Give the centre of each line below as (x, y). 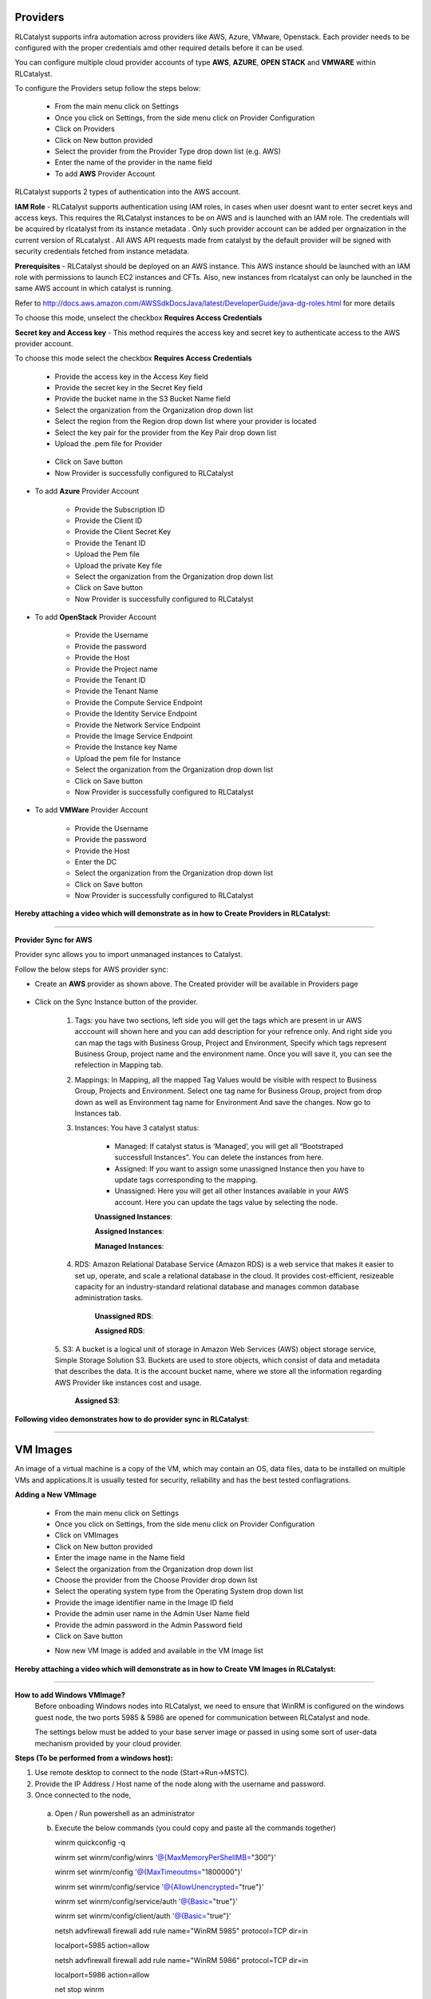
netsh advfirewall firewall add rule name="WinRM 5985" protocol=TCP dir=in (182, 1930)
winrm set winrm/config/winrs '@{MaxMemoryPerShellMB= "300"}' (166, 1857)
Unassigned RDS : (124, 1316)
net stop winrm (79, 1989)
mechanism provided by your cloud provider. (109, 1743)
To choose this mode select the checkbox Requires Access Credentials (133, 358)
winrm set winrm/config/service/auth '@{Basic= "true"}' (146, 1901)
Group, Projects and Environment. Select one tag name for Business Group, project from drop (228, 1091)
